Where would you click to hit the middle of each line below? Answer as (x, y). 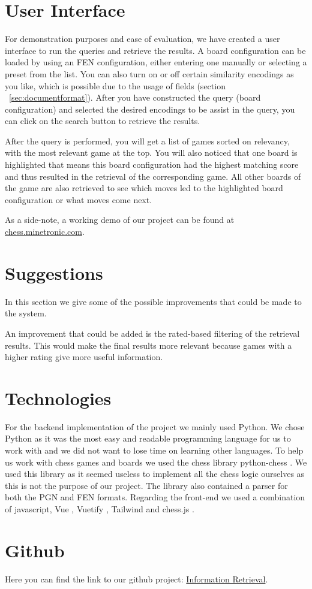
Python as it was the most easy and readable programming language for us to (148, 438)
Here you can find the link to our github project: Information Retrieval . (136, 579)
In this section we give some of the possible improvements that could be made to (153, 301)
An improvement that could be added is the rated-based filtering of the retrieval (152, 333)
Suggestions (54, 272)
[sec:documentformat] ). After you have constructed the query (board (135, 97)
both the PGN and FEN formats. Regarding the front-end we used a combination (155, 497)
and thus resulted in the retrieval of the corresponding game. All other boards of (153, 176)
